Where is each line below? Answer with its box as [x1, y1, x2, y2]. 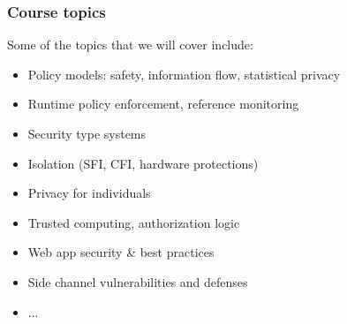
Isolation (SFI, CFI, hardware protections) [27, 154, 259, 172]
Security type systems [27, 124, 147, 142]
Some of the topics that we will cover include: [7, 35, 253, 54]
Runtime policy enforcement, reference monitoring [27, 94, 299, 113]
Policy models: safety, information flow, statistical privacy [27, 64, 341, 83]
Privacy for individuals [27, 184, 151, 202]
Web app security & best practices [27, 243, 215, 261]
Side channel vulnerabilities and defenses [27, 272, 248, 290]
